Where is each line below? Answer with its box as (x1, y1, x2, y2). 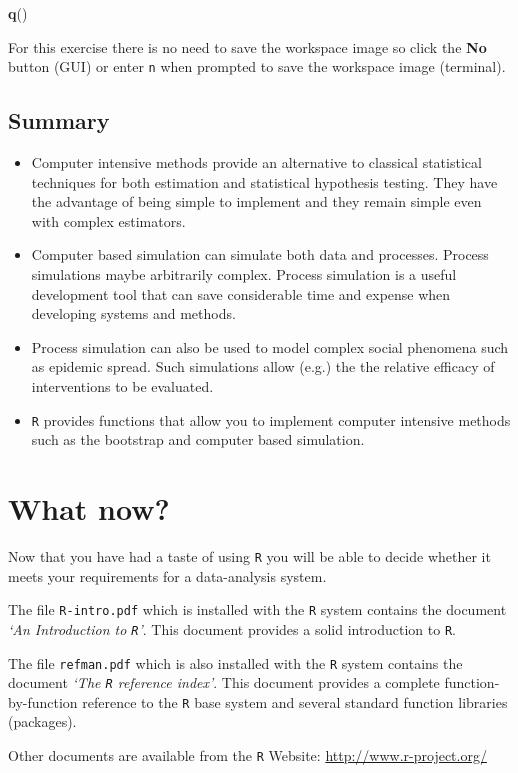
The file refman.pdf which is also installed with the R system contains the (8, 652, 463, 673)
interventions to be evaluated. (31, 375, 214, 396)
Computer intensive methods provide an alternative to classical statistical (31, 152, 482, 173)
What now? (8, 488, 170, 529)
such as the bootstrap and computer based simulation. (31, 429, 365, 450)
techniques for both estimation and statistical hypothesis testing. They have (31, 171, 498, 192)
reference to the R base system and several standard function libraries (82, 691, 508, 712)
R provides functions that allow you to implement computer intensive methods (31, 409, 511, 430)
